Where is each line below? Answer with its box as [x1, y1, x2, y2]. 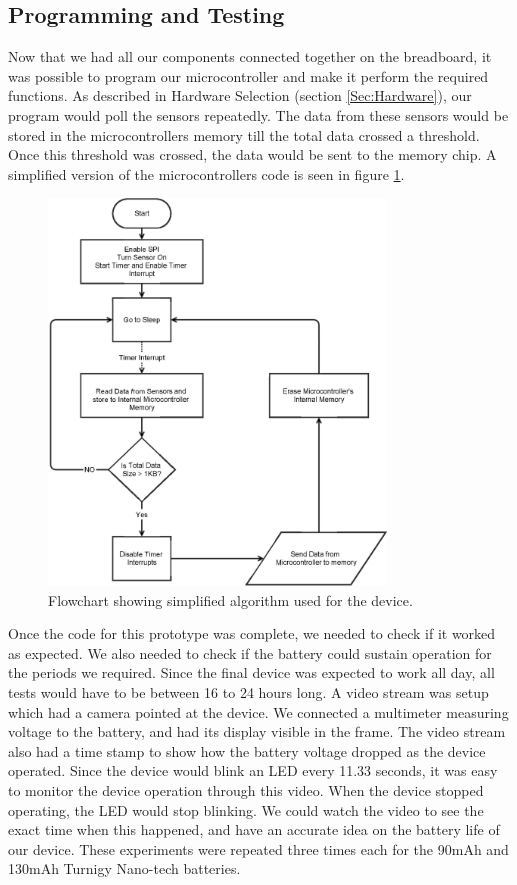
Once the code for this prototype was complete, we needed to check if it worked [8, 623, 496, 644]
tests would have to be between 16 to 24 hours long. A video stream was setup [8, 681, 489, 702]
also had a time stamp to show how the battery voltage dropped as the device [8, 740, 486, 761]
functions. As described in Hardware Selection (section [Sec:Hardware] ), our [8, 85, 472, 106]
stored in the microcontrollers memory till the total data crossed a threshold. [8, 124, 480, 145]
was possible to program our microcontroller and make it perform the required [8, 65, 489, 86]
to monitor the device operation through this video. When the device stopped [8, 779, 484, 800]
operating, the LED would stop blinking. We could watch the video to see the [8, 799, 484, 820]
